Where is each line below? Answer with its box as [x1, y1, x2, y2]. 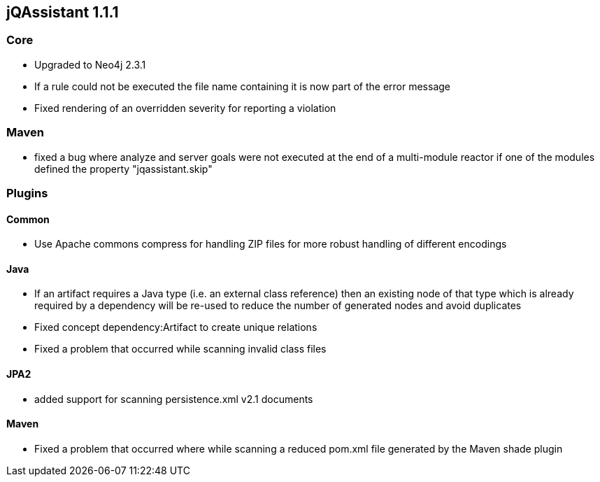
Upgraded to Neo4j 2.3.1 [34, 58, 146, 71]
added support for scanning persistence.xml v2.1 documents [34, 392, 313, 405]
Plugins [6, 185, 48, 200]
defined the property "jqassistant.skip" [34, 162, 213, 175]
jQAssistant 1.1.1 [6, 3, 119, 21]
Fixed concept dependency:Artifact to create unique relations [34, 321, 317, 334]
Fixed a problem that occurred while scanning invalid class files [34, 343, 327, 355]
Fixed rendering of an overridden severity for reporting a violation [34, 101, 336, 114]
